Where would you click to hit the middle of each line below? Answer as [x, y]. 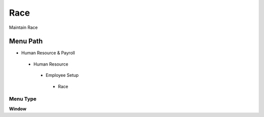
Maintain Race [23, 27]
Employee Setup [62, 75]
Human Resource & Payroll [48, 53]
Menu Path [26, 41]
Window [18, 109]
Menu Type [23, 99]
